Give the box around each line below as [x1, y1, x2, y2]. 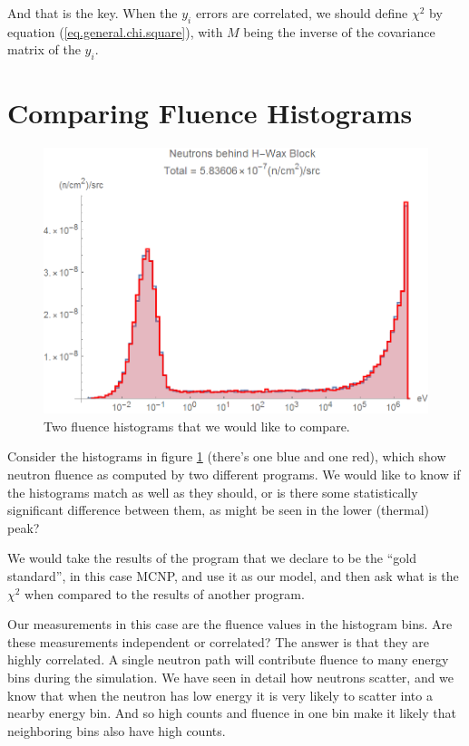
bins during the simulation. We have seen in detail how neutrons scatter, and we [7, 667, 454, 686]
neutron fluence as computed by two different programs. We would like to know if [7, 465, 461, 484]
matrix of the [7, 40, 81, 59]
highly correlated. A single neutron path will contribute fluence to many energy [7, 650, 449, 669]
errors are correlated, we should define [195, 4, 408, 22]
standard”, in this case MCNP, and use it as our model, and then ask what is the [7, 566, 459, 585]
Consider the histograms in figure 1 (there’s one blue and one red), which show [7, 447, 446, 466]
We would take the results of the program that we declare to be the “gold [7, 548, 416, 567]
